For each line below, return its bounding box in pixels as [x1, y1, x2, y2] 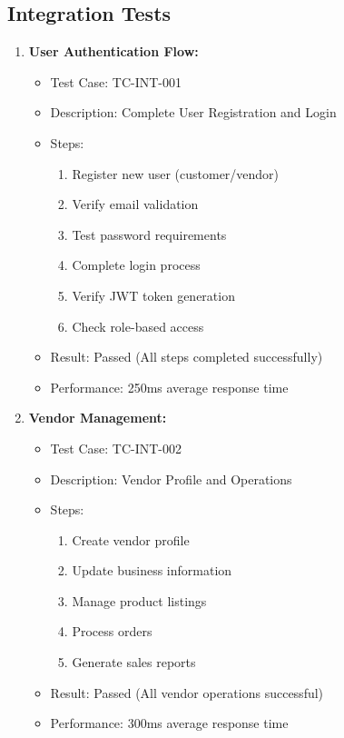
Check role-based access [72, 316, 204, 335]
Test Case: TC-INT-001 [50, 72, 182, 91]
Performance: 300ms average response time [50, 713, 289, 733]
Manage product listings [72, 591, 207, 610]
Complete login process [72, 255, 201, 274]
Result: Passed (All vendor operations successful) [50, 683, 324, 702]
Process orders [72, 622, 152, 641]
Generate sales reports [72, 653, 196, 672]
